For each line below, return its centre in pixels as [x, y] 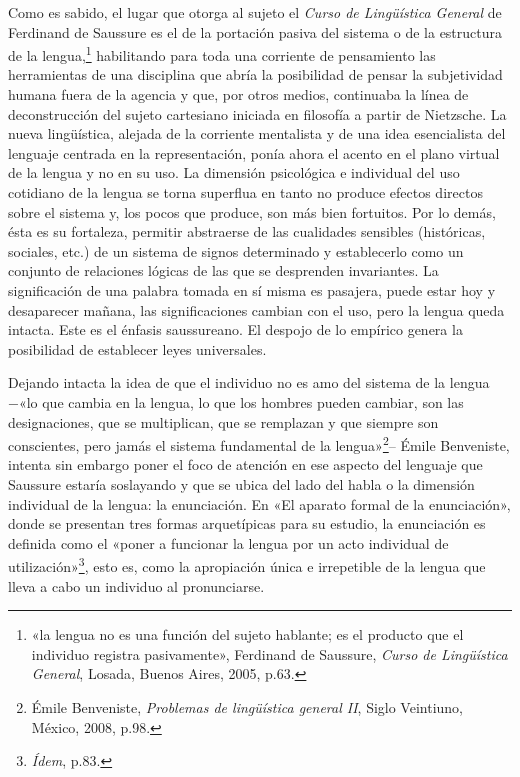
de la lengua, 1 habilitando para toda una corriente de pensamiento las [222, 53]
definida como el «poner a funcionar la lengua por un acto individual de [228, 542]
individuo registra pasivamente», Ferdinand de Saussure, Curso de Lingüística [269, 653]
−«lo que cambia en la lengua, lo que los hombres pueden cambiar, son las [236, 401]
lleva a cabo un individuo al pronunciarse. [136, 585]
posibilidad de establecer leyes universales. [137, 348]
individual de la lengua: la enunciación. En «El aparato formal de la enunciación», [259, 503]
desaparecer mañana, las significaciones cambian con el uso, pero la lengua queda [256, 309]
